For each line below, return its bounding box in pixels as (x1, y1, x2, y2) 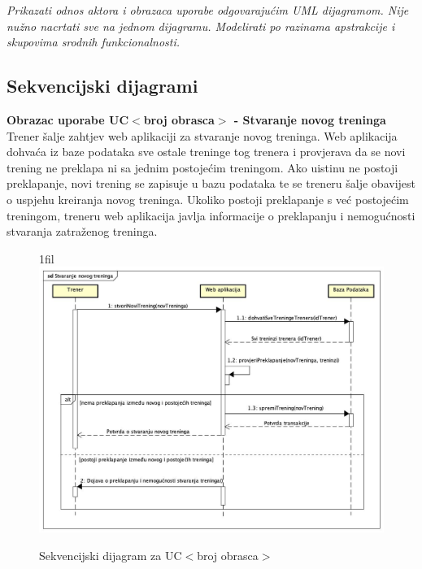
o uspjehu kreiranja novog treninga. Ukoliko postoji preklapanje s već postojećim (7, 190, 409, 207)
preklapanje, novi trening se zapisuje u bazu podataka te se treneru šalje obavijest (7, 175, 416, 192)
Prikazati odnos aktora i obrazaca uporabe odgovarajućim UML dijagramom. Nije (7, 2, 409, 18)
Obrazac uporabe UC (7, 111, 129, 128)
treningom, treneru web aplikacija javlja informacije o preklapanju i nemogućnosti (7, 206, 415, 224)
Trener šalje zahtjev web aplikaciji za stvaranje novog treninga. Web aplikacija (7, 127, 398, 144)
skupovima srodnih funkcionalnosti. (7, 33, 181, 50)
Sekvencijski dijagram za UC (39, 546, 182, 563)
